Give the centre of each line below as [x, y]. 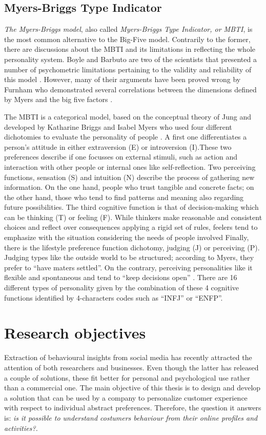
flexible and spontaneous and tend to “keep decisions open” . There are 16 [121, 277]
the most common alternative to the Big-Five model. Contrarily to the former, [127, 39]
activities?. [21, 428]
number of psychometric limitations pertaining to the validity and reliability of [128, 69]
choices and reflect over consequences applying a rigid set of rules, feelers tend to [131, 227]
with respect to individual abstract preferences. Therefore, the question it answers [133, 408]
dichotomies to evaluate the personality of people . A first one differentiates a [126, 137]
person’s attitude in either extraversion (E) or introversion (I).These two [118, 146]
